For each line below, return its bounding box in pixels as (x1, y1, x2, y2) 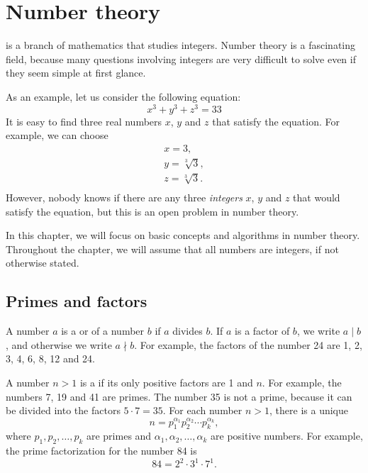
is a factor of (235, 323, 290, 338)
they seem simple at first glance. (6, 65, 146, 80)
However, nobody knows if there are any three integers (6, 189, 242, 204)
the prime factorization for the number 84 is (6, 443, 197, 458)
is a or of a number (61, 323, 145, 338)
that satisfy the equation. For (212, 113, 340, 128)
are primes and (86, 428, 152, 443)
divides (172, 323, 203, 338)
